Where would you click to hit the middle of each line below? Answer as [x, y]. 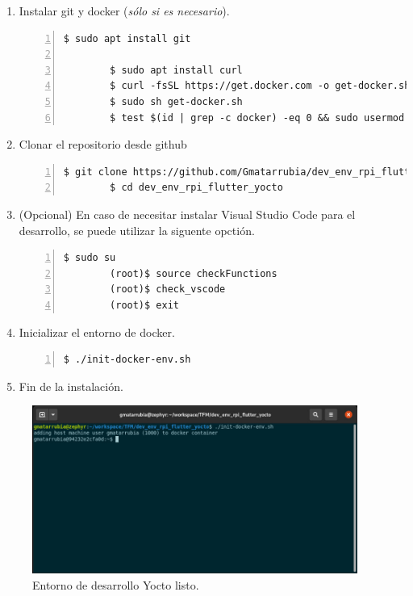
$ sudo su [90, 258]
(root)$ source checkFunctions [194, 273]
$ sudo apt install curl [176, 70]
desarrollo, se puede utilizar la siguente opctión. [137, 230]
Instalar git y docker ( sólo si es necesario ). [124, 10]
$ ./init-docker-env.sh [127, 360]
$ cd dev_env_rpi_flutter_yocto [196, 188]
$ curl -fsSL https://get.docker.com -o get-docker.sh [260, 86]
